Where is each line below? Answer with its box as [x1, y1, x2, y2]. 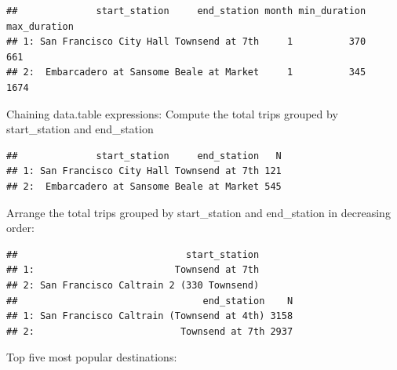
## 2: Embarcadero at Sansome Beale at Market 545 [6, 180, 282, 192]
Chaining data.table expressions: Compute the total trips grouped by [6, 105, 338, 122]
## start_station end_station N [6, 150, 282, 161]
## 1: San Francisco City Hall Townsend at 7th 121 [6, 165, 282, 177]
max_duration [6, 20, 74, 32]
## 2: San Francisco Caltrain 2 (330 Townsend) [6, 279, 260, 291]
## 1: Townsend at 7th [6, 264, 260, 276]
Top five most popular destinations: [6, 349, 177, 365]
